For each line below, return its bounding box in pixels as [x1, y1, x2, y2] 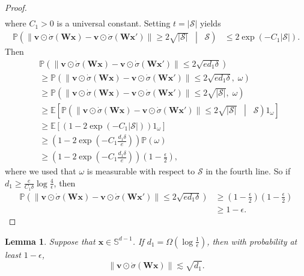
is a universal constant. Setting [56, 17, 171, 29]
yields [199, 17, 221, 29]
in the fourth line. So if [205, 165, 291, 177]
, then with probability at [207, 235, 297, 247]
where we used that [5, 165, 76, 177]
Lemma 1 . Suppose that [5, 235, 96, 247]
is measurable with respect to [87, 165, 195, 177]
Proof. [5, 1, 27, 13]
